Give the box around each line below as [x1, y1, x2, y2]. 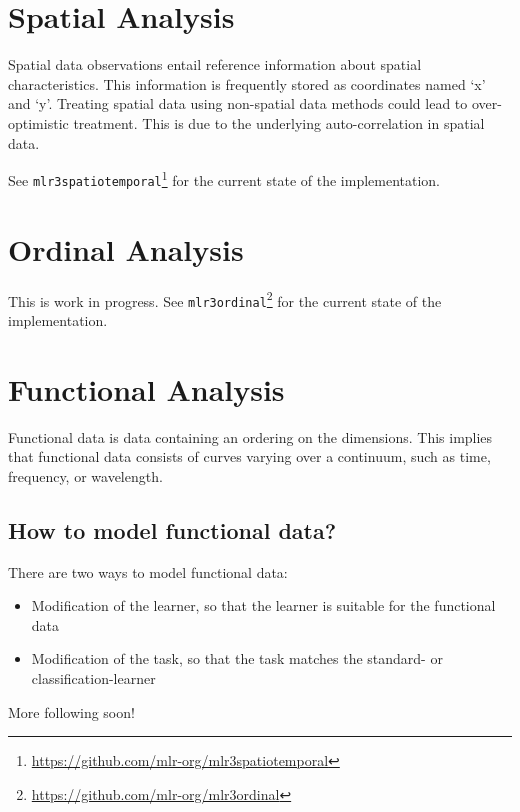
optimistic [8, 112, 69, 133]
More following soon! [8, 701, 135, 722]
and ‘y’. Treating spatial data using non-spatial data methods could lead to [8, 93, 468, 114]
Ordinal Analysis [8, 228, 244, 269]
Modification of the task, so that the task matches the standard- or [31, 648, 443, 669]
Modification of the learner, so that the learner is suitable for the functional [31, 595, 496, 616]
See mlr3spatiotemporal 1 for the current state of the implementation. [8, 167, 441, 190]
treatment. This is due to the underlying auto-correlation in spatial [73, 112, 485, 133]
